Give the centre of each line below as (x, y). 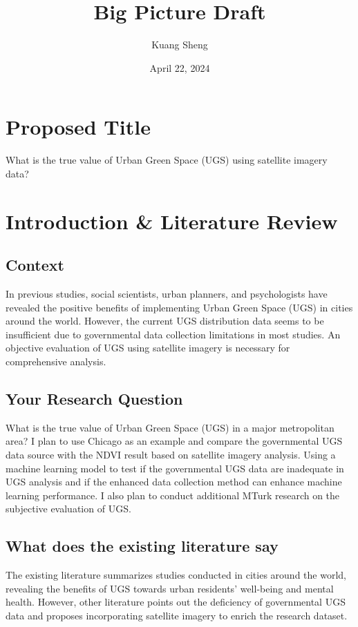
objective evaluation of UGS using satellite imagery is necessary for (148, 348)
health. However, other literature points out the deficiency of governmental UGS (176, 602)
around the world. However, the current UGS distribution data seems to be (165, 321)
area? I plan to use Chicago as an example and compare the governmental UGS (174, 441)
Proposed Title (78, 127)
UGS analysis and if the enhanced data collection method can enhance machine (174, 482)
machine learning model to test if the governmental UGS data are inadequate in (175, 468)
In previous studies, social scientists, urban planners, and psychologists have (167, 294)
